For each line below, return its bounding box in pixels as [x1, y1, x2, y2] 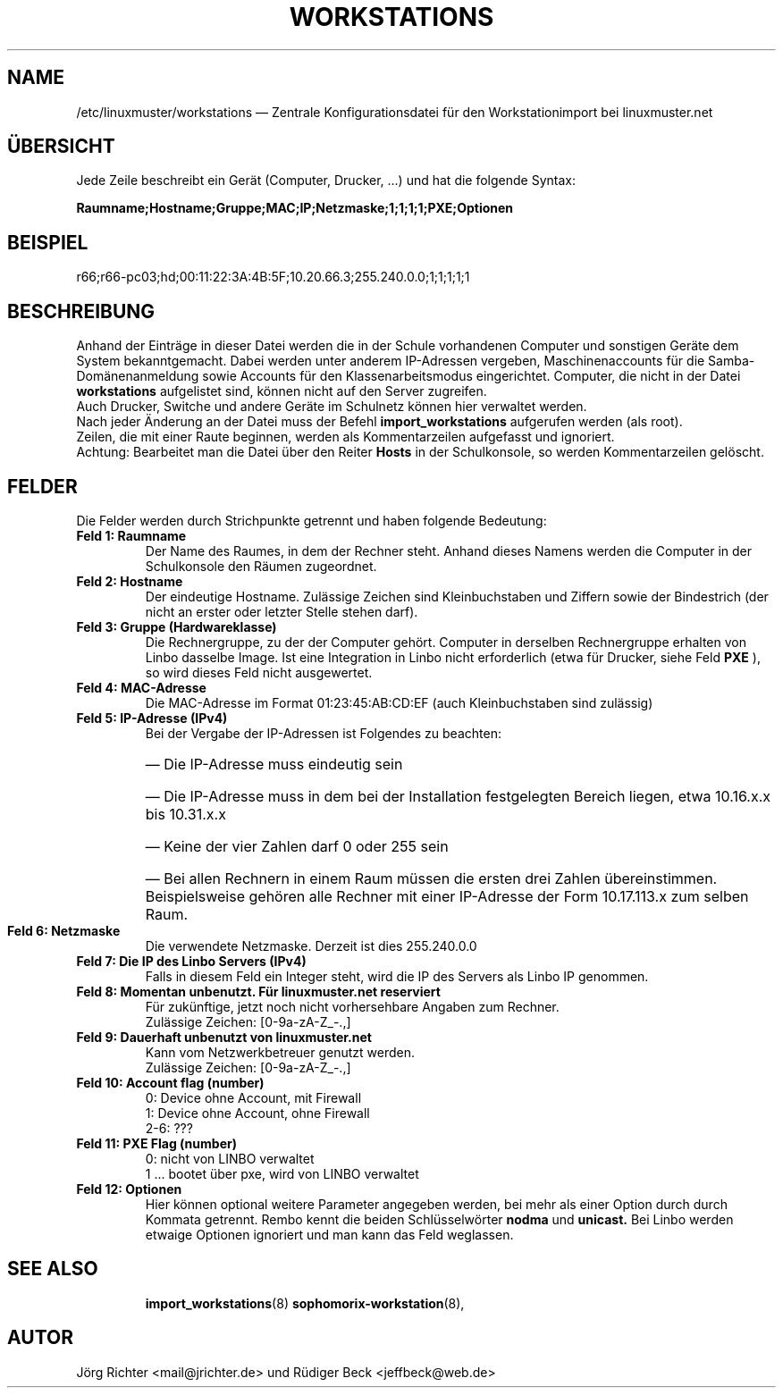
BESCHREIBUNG [7, 299, 156, 323]
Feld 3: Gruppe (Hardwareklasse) [76, 618, 277, 634]
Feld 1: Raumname [76, 527, 187, 543]
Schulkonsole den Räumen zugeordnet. [145, 558, 377, 574]
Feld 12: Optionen [76, 1181, 182, 1197]
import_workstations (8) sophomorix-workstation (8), [145, 1295, 465, 1311]
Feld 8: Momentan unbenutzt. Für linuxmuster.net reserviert [76, 983, 441, 999]
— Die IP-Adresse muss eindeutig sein [145, 754, 403, 773]
